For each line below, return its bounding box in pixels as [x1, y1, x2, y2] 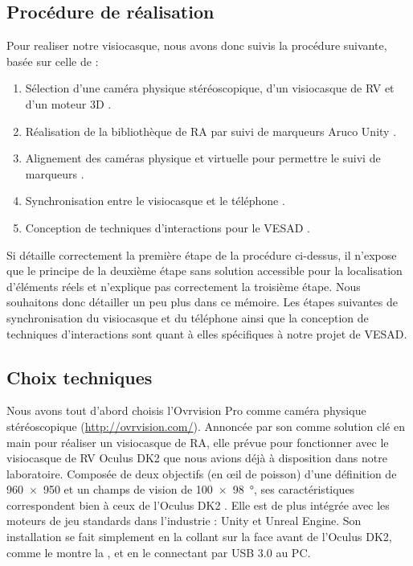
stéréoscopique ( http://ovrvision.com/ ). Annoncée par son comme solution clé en [6, 417, 405, 434]
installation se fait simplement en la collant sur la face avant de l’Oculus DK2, [6, 528, 392, 545]
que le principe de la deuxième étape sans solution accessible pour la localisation [6, 262, 403, 279]
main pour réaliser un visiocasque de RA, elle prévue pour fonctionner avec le [6, 433, 389, 450]
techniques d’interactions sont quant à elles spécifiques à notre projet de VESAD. [6, 325, 407, 342]
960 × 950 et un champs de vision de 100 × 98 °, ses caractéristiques [6, 481, 355, 498]
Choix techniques [6, 364, 153, 389]
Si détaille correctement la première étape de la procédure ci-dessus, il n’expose [6, 246, 397, 263]
